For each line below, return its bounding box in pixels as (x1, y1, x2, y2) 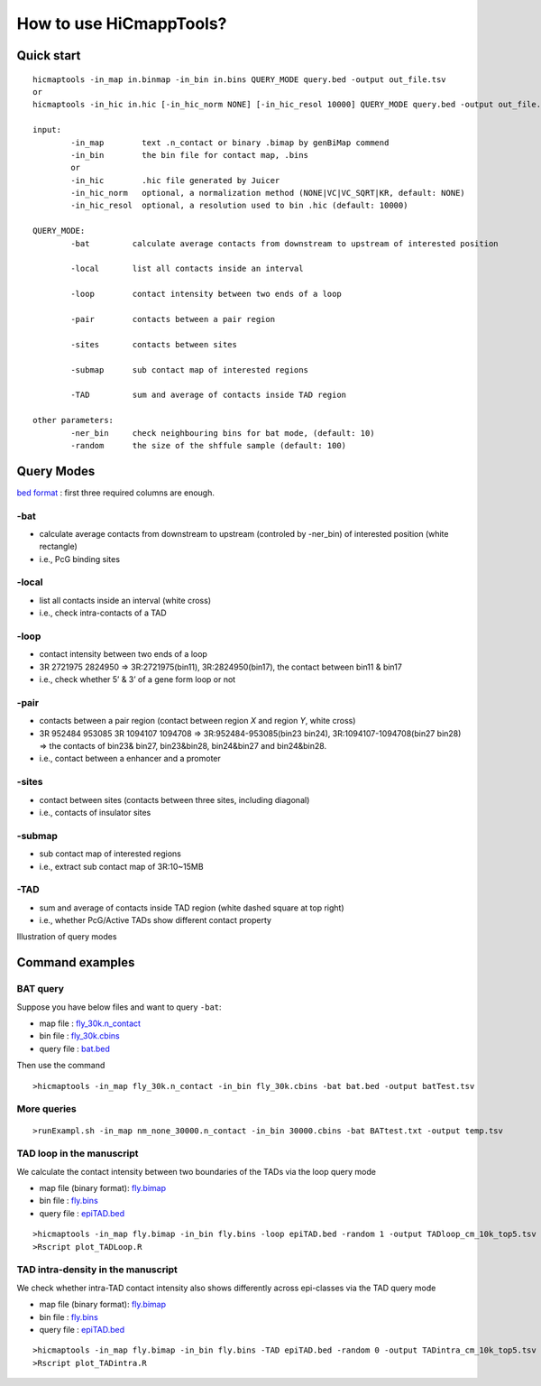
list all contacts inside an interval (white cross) (39, 595, 212, 605)
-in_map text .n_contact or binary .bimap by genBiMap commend (70, 137, 390, 148)
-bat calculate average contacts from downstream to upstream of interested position (70, 238, 500, 248)
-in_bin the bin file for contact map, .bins (70, 150, 308, 160)
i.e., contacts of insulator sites (39, 808, 151, 818)
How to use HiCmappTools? (16, 14, 227, 33)
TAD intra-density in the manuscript (16, 1263, 178, 1276)
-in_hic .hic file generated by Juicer (70, 175, 280, 185)
